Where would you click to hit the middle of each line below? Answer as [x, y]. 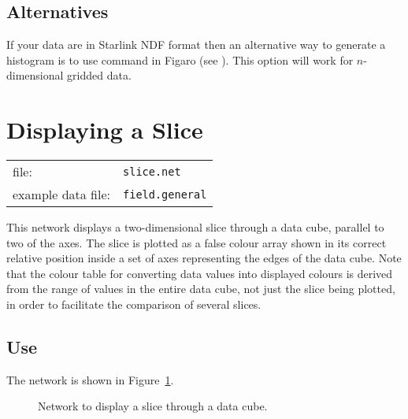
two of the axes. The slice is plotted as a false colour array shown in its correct [197, 242]
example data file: [62, 195]
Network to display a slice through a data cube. [153, 406]
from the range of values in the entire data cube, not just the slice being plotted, [201, 289]
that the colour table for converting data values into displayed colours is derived [200, 273]
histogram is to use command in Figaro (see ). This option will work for [180, 59]
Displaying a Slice [105, 130]
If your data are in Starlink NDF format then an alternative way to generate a [196, 44]
